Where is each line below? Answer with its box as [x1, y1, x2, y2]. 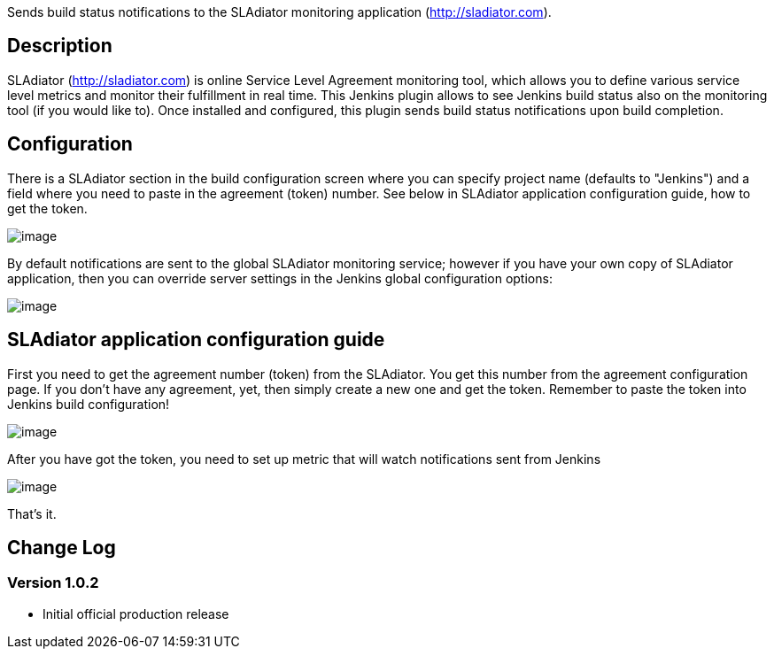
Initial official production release [43, 606, 229, 621]
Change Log [7, 536, 116, 559]
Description [7, 35, 112, 58]
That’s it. [7, 506, 57, 521]
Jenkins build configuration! [7, 396, 170, 412]
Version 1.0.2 [7, 574, 99, 592]
